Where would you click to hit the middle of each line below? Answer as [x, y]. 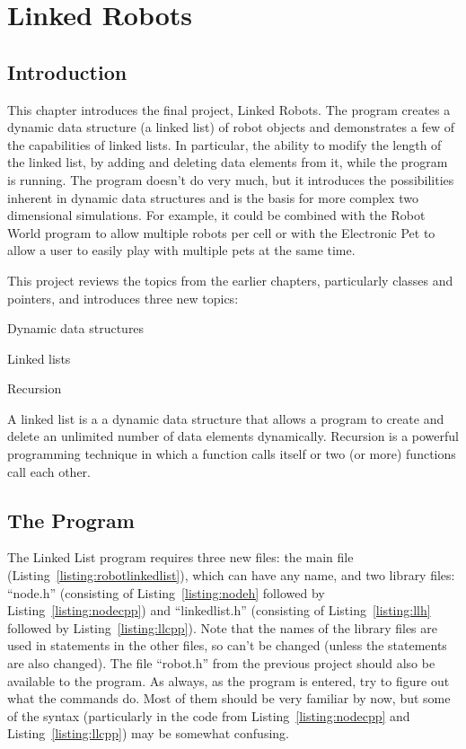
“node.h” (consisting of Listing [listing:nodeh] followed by [166, 592]
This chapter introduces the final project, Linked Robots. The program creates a [229, 109]
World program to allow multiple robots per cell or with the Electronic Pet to [221, 232]
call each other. [49, 471]
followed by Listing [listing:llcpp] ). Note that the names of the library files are [222, 627]
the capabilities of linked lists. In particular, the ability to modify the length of [224, 144]
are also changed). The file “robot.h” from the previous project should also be [221, 663]
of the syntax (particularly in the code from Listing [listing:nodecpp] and [209, 715]
